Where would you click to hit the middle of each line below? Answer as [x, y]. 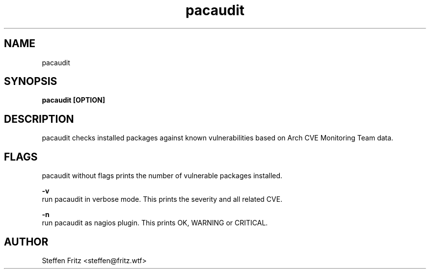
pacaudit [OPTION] [73, 100]
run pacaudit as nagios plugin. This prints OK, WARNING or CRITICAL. [155, 223]
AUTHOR [26, 242]
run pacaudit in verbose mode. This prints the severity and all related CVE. [162, 199]
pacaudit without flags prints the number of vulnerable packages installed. [162, 176]
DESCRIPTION [39, 119]
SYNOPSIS [31, 82]
